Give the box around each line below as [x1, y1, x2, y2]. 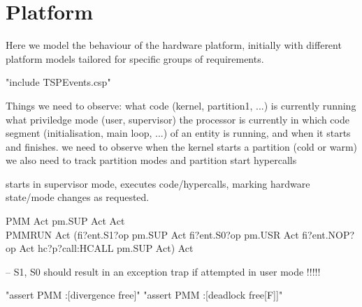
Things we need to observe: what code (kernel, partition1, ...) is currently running [6, 98, 356, 112]
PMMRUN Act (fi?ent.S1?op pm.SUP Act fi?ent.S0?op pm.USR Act [6, 227, 299, 241]
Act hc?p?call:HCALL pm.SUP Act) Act [19, 241, 194, 255]
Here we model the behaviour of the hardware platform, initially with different [6, 38, 342, 52]
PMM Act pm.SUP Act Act [6, 214, 125, 228]
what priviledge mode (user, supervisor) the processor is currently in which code [6, 112, 349, 126]
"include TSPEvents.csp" [6, 75, 111, 89]
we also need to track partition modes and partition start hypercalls [6, 153, 297, 167]
